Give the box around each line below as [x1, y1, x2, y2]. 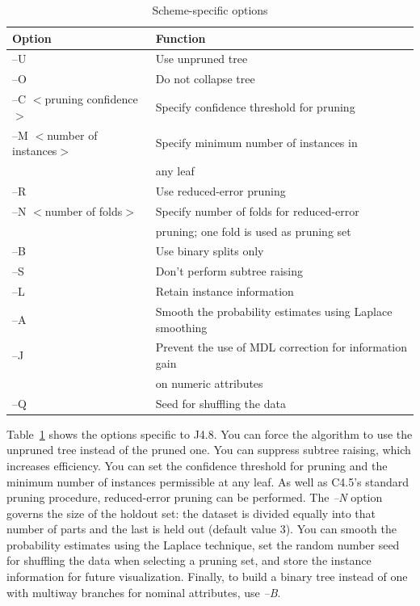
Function [155, 29, 206, 46]
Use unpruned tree [155, 50, 248, 67]
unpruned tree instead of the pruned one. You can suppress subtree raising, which [6, 441, 411, 458]
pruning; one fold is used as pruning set [155, 222, 351, 239]
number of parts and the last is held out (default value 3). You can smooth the [6, 520, 397, 537]
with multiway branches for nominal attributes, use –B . [6, 583, 281, 600]
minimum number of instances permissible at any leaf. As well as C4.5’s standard [6, 473, 409, 490]
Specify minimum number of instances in [155, 134, 358, 151]
